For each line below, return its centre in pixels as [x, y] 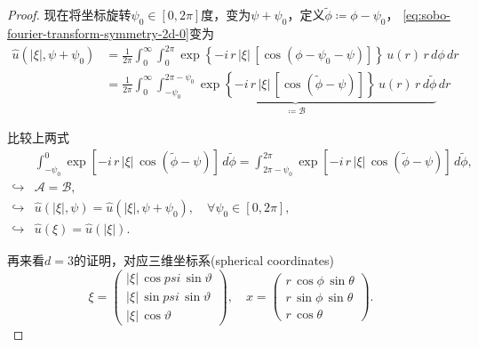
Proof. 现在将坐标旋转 [69, 15]
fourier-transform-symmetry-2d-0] [98, 33]
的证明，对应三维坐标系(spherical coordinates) [204, 260]
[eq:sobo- [426, 15]
